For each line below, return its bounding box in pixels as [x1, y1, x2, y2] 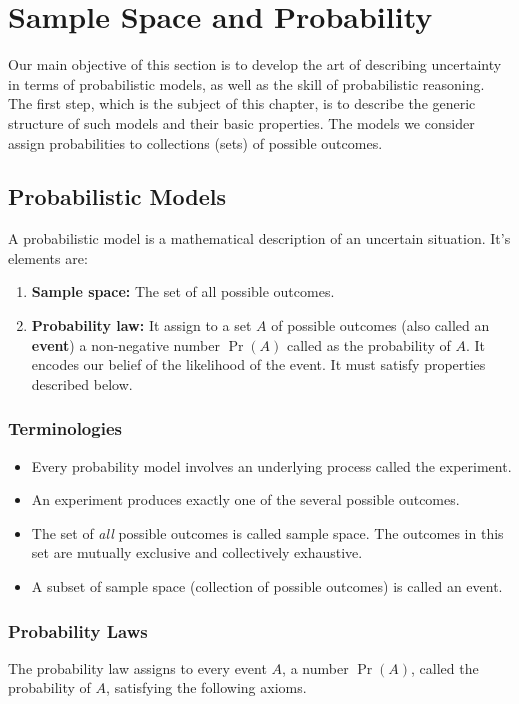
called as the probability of [286, 334, 451, 355]
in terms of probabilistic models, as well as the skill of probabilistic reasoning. [8, 73, 485, 94]
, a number [282, 657, 349, 678]
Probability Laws [8, 618, 148, 643]
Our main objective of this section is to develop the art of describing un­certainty [8, 54, 502, 75]
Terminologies [8, 416, 122, 441]
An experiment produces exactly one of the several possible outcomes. [31, 489, 460, 510]
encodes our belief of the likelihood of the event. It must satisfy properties [31, 354, 486, 375]
